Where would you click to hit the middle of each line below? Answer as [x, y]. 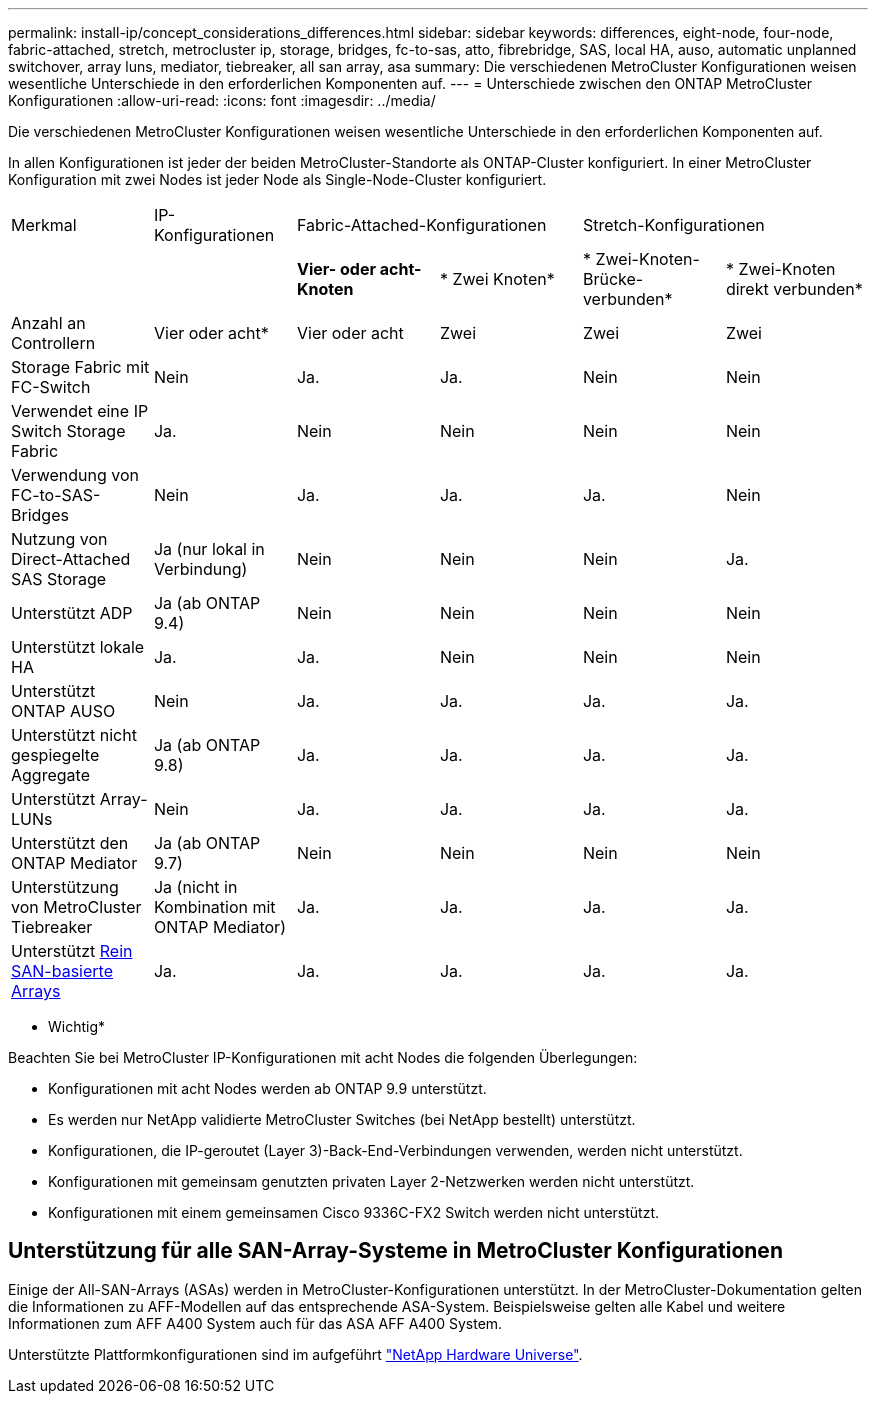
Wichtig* [77, 1026]
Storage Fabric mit [80, 367]
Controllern [53, 343]
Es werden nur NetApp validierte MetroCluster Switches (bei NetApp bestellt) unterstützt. [342, 1119]
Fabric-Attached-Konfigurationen [421, 225]
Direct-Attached [71, 559]
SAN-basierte [62, 971]
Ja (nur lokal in [209, 549]
